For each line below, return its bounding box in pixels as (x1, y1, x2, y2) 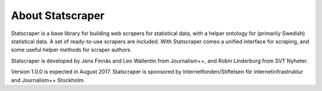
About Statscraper (11, 9, 105, 22)
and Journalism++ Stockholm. (11, 76, 85, 83)
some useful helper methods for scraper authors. (11, 46, 132, 54)
